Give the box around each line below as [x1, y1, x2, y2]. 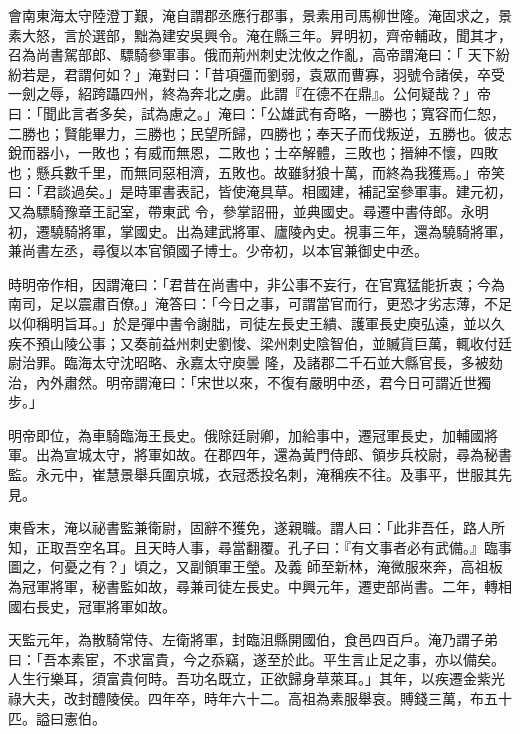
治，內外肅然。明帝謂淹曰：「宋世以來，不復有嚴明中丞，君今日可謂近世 [8, 371, 477, 392]
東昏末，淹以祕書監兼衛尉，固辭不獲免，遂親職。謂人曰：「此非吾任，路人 [8, 517, 491, 538]
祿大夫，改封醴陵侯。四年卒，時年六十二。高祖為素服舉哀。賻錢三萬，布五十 [8, 688, 512, 708]
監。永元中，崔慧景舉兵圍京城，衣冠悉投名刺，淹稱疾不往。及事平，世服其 [8, 464, 498, 485]
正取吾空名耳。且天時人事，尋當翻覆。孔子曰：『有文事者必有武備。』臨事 [35, 536, 512, 557]
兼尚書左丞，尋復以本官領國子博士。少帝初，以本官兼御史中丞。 [8, 240, 428, 261]
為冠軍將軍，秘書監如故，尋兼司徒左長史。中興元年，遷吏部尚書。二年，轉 [8, 576, 498, 597]
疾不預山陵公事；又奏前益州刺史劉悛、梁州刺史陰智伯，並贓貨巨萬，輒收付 [8, 332, 498, 353]
